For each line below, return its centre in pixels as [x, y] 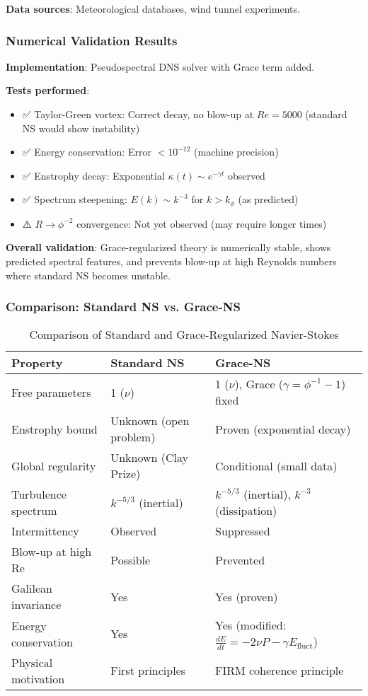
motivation [38, 678]
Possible [131, 559]
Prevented [240, 559]
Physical [32, 662]
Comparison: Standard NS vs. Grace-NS [123, 307]
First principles [148, 671]
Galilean [32, 588]
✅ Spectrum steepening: [75, 199]
